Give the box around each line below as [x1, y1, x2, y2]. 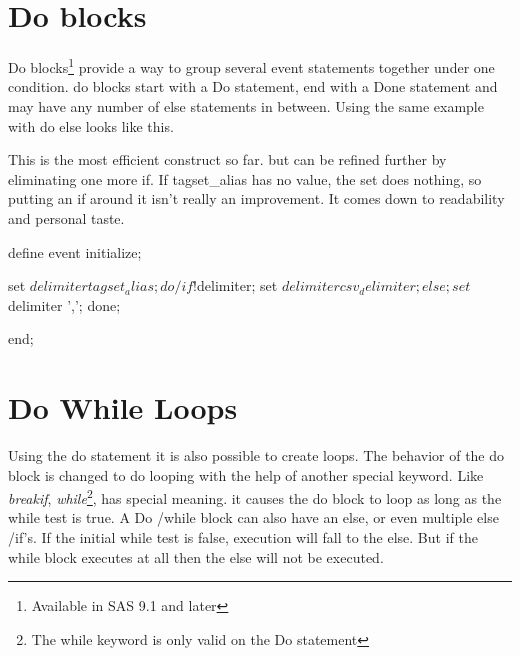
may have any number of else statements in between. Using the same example [8, 95, 484, 116]
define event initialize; [8, 241, 142, 262]
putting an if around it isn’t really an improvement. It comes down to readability [8, 188, 505, 209]
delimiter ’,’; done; [8, 294, 121, 315]
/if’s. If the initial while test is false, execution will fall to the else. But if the [8, 527, 478, 548]
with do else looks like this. [8, 115, 174, 136]
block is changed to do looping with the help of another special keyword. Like [8, 464, 484, 485]
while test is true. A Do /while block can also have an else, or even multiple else [8, 507, 499, 528]
